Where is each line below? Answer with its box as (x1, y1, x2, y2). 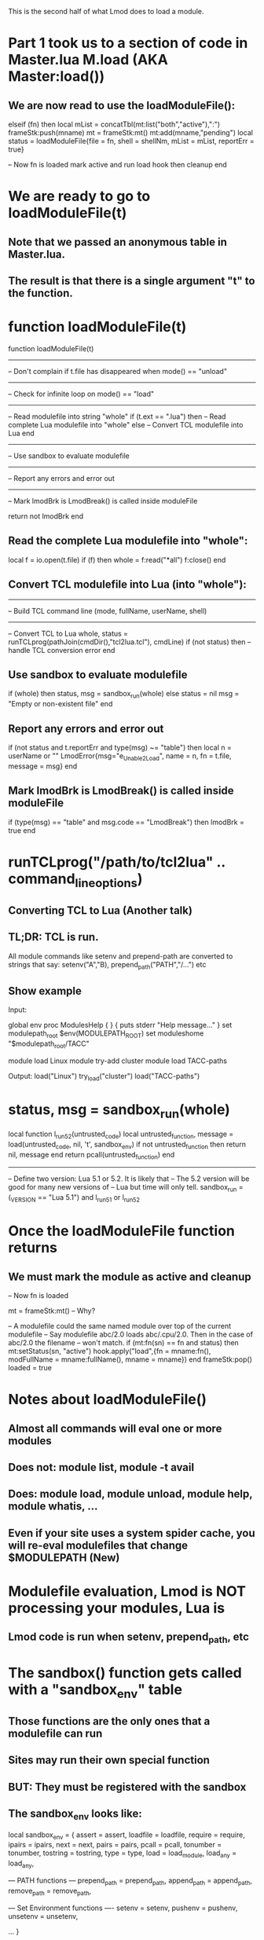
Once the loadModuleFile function (8, 1222, 236, 1240)
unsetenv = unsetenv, (8, 1911, 79, 1920)
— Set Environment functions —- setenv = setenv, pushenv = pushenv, (8, 1903, 238, 1912)
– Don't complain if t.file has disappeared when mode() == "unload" (8, 366, 228, 376)
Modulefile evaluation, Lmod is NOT (8, 1582, 246, 1600)
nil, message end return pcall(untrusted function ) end (8, 1150, 175, 1161)
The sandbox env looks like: (8, 1806, 143, 1822)
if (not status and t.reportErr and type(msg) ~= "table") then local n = (8, 743, 232, 752)
